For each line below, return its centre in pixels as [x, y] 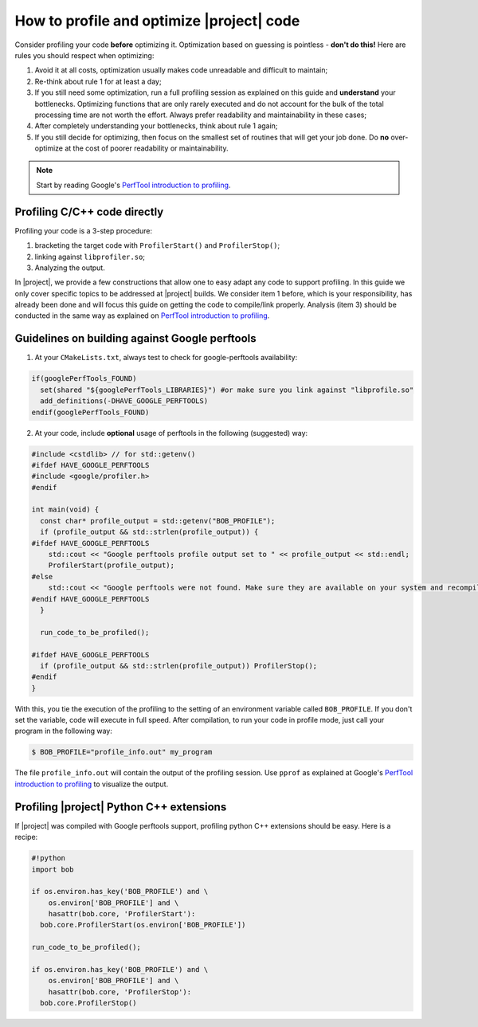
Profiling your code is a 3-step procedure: [84, 230]
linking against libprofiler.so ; [90, 257]
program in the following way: [64, 731]
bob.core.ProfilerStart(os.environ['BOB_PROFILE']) [143, 925]
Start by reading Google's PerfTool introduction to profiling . [133, 185]
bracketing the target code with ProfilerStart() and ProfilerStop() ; [157, 245]
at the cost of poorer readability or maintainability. [147, 148]
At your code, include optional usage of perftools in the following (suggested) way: [171, 433]
